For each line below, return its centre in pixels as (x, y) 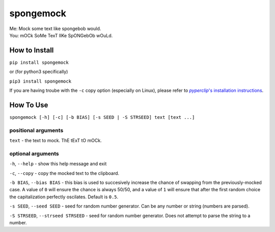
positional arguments (36, 130)
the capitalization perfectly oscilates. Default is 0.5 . (64, 197)
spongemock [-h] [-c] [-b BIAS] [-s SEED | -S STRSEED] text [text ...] (102, 117)
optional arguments (34, 153)
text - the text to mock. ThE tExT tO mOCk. (56, 141)
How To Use (29, 105)
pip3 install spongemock (40, 81)
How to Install (32, 50)
